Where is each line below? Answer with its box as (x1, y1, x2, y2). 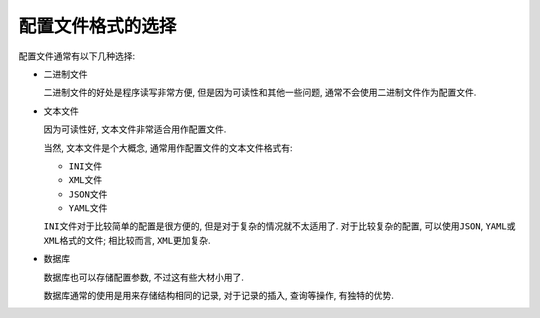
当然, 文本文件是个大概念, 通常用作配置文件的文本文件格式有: (43, 141, 293, 154)
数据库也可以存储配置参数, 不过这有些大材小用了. (43, 271, 245, 283)
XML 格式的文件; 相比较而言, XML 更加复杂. (43, 234, 211, 246)
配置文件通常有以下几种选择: (18, 50, 136, 62)
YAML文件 (68, 203, 108, 214)
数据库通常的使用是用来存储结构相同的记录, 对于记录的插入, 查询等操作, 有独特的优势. (43, 290, 394, 302)
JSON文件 (68, 188, 108, 200)
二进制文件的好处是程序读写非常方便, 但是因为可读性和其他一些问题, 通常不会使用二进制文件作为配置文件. (43, 86, 477, 99)
